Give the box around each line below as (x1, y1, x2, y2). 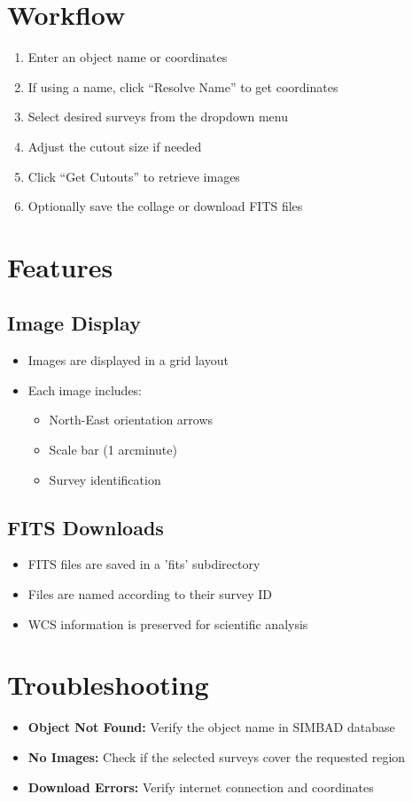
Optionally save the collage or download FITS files (27, 197, 303, 215)
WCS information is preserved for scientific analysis (27, 614, 308, 633)
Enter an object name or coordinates (27, 48, 228, 66)
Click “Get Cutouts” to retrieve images (27, 167, 240, 185)
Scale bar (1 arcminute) (49, 440, 177, 459)
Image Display (7, 309, 141, 337)
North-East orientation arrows (49, 410, 214, 429)
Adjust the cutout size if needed (27, 136, 202, 155)
